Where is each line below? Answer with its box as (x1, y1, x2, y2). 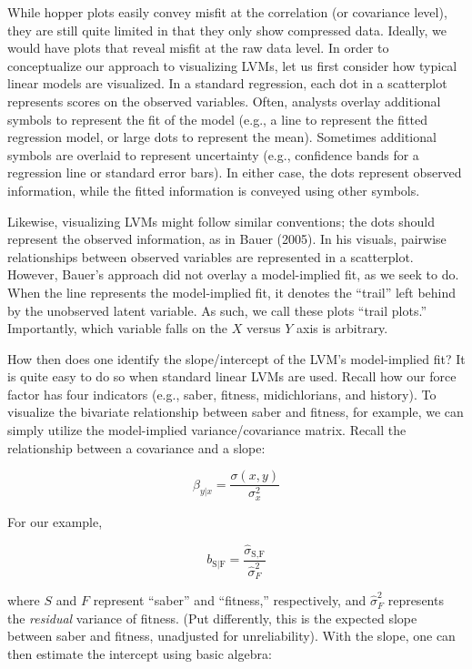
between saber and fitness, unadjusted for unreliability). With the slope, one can (7, 626, 456, 645)
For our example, (7, 512, 103, 531)
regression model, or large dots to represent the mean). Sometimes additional (7, 127, 437, 147)
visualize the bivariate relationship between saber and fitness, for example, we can (7, 402, 464, 421)
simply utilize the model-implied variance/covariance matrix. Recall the (7, 421, 407, 440)
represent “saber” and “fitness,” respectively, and (93, 591, 367, 610)
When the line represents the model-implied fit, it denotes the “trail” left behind (7, 282, 457, 301)
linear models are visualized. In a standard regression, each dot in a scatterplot (7, 74, 447, 93)
